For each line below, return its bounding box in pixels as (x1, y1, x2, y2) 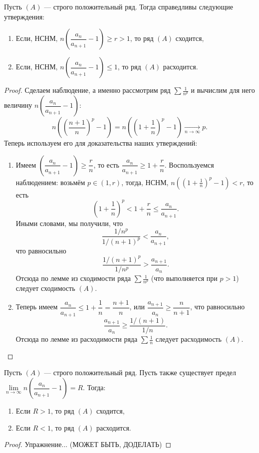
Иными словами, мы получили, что (15, 218, 123, 228)
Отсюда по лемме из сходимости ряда (15, 273, 131, 283)
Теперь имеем (15, 301, 58, 312)
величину (4, 100, 32, 110)
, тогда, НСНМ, (121, 177, 169, 187)
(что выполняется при (151, 273, 218, 283)
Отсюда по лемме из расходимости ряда (15, 334, 138, 344)
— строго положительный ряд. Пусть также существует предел (44, 367, 236, 378)
